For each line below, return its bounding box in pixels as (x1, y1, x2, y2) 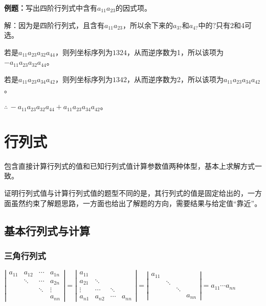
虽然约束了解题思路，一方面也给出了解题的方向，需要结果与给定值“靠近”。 (11, 197, 262, 208)
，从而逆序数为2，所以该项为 (126, 73, 224, 84)
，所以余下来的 (122, 19, 173, 30)
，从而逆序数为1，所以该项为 (126, 46, 224, 57)
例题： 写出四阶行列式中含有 (4, 3, 97, 13)
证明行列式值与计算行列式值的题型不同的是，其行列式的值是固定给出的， (4, 188, 248, 198)
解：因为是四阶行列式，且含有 (4, 19, 104, 30)
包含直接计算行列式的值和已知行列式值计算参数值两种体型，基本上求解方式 (4, 160, 255, 171)
